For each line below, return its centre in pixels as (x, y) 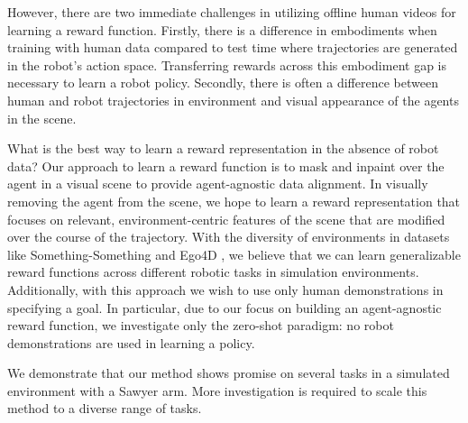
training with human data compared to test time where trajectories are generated (233, 47)
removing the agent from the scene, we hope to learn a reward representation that (234, 201)
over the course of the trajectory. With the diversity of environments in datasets (229, 237)
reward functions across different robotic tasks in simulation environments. (213, 272)
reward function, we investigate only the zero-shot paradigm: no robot (201, 325)
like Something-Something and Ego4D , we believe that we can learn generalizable (234, 254)
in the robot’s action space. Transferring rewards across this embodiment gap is (227, 64)
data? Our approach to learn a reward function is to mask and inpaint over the (226, 166)
